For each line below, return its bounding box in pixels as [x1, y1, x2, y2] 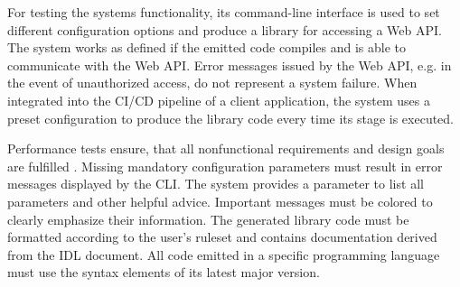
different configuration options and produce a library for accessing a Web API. [7, 20, 442, 39]
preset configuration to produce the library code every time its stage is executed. [7, 108, 455, 127]
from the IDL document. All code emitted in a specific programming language [7, 245, 440, 264]
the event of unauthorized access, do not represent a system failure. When [7, 73, 418, 92]
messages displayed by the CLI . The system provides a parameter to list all [7, 174, 424, 193]
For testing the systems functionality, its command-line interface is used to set [7, 3, 440, 21]
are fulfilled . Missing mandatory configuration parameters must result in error [7, 156, 443, 175]
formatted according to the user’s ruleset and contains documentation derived [7, 227, 437, 246]
